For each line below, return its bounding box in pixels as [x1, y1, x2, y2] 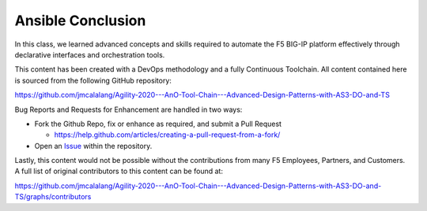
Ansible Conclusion [14, 12, 146, 29]
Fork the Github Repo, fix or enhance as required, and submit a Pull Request [34, 119, 282, 128]
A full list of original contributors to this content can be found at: [14, 166, 223, 176]
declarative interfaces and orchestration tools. [14, 50, 165, 59]
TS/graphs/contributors [14, 192, 92, 202]
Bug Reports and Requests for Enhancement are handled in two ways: [14, 105, 243, 114]
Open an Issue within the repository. [34, 141, 153, 150]
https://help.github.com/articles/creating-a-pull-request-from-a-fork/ [54, 130, 281, 139]
